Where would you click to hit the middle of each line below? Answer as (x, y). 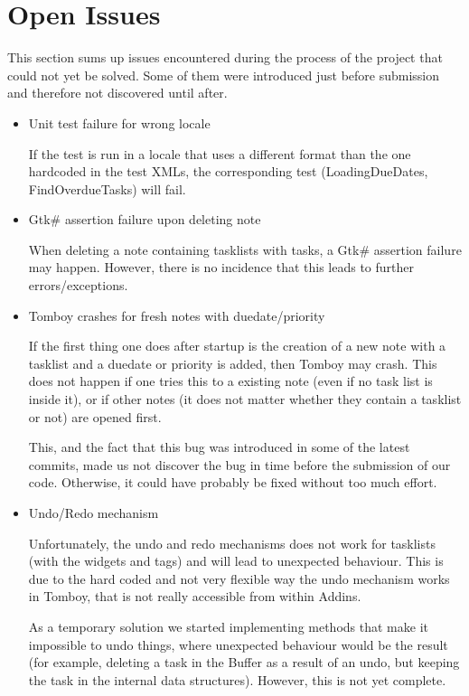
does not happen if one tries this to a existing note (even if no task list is (230, 381)
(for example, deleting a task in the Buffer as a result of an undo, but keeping (244, 662)
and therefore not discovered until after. (117, 93)
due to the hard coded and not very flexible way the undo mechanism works (239, 578)
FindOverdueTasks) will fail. (107, 188)
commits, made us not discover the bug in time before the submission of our (239, 464)
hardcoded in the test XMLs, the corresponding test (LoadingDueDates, (228, 171)
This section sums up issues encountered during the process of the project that (225, 57)
